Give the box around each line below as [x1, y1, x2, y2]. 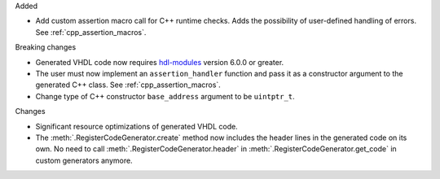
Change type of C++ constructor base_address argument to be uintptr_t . [35, 91, 295, 101]
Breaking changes [15, 42, 77, 52]
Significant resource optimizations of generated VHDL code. [35, 121, 238, 131]
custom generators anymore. [35, 155, 134, 165]
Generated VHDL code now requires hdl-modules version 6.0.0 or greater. [35, 57, 284, 67]
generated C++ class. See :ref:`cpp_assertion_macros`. [35, 80, 222, 89]
